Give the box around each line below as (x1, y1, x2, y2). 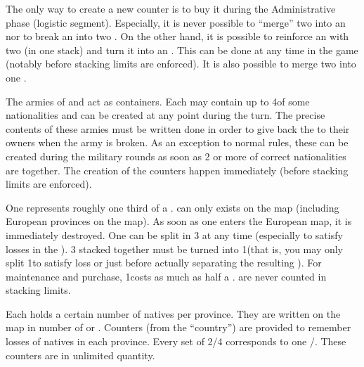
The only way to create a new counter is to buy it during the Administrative (6, 1, 336, 15)
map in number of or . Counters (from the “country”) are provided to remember (6, 320, 351, 335)
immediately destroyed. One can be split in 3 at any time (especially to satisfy (6, 227, 343, 242)
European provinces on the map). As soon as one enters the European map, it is (6, 214, 352, 228)
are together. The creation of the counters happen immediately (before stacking (6, 162, 349, 177)
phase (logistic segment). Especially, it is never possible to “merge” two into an (6, 15, 346, 30)
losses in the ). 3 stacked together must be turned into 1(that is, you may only (6, 241, 344, 256)
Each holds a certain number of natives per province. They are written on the (6, 306, 341, 321)
